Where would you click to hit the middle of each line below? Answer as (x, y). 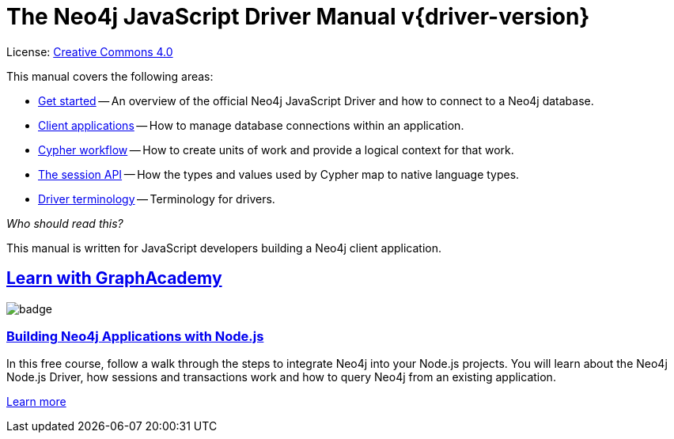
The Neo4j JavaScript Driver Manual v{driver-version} (298, 17)
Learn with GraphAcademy (114, 278)
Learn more (36, 402)
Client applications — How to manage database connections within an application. (251, 125)
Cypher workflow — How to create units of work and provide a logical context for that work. (276, 149)
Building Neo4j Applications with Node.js (135, 336)
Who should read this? (65, 223)
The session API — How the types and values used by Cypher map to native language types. (279, 174)
